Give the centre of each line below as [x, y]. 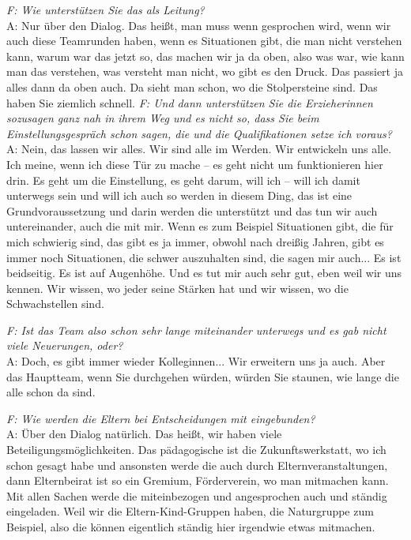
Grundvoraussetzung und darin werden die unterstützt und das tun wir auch [192, 210]
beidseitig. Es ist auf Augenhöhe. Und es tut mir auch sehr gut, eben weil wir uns [204, 273]
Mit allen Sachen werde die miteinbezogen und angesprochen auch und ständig [197, 495]
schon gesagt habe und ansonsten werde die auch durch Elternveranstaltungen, [197, 465]
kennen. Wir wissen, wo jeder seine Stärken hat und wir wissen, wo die [177, 288]
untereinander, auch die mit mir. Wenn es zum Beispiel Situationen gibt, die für [200, 226]
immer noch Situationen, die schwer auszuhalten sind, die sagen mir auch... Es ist [204, 257]
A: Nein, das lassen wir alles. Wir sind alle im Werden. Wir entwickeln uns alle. [199, 149]
